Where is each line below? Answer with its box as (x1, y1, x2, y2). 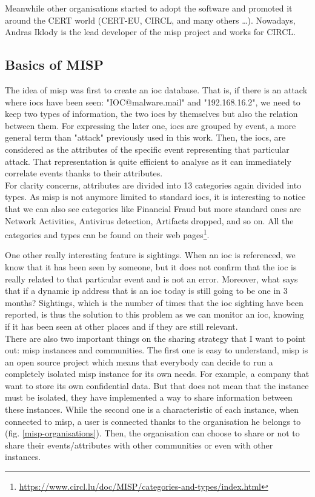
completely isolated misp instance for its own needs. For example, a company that (5, 367, 310, 380)
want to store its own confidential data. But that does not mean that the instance (5, 379, 309, 392)
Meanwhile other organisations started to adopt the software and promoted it (5, 2, 293, 14)
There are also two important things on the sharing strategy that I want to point (5, 332, 306, 344)
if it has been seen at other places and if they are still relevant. (5, 319, 238, 332)
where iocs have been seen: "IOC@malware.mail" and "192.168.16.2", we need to (5, 95, 300, 108)
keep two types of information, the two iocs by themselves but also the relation (5, 107, 298, 120)
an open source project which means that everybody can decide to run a (5, 355, 273, 368)
